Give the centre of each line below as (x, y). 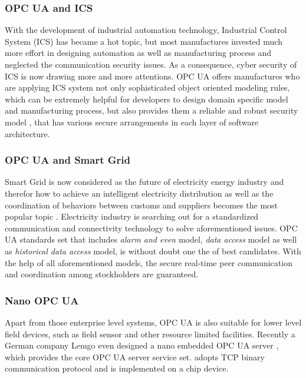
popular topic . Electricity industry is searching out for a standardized (132, 216)
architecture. (27, 133)
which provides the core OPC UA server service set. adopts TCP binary (135, 357)
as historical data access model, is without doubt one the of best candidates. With (153, 251)
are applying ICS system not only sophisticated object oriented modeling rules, (147, 87)
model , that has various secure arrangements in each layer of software (132, 122)
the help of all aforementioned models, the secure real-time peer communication (149, 262)
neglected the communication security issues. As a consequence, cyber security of (151, 64)
